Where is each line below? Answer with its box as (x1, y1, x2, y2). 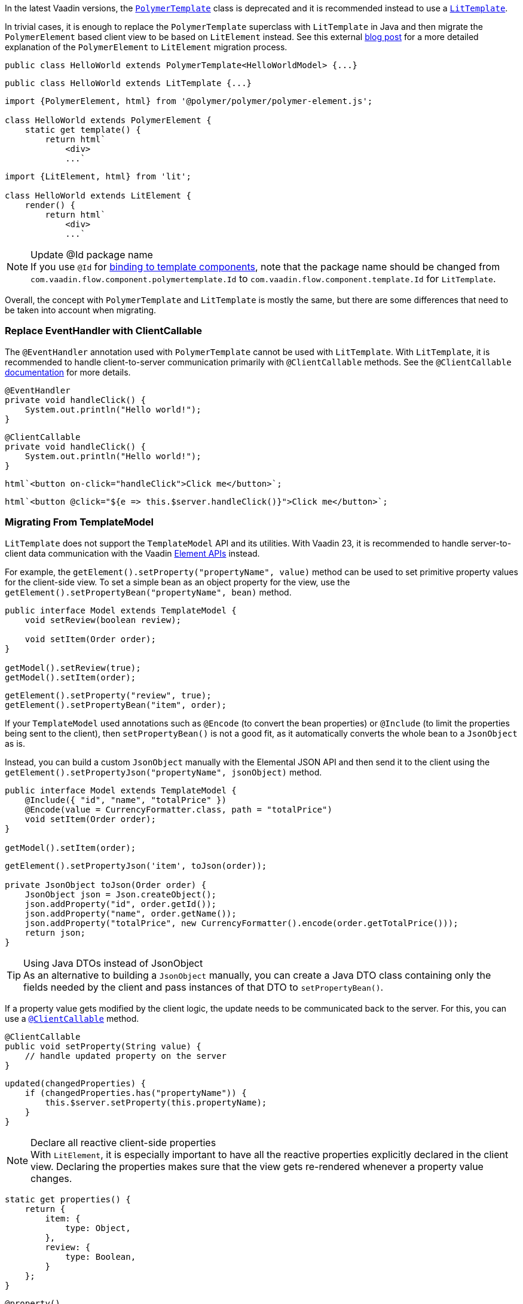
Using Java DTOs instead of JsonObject (23, 957, 203, 969)
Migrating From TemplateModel (5, 516, 154, 529)
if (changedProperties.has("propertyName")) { (25, 1088, 247, 1098)
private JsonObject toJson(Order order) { (5, 879, 207, 890)
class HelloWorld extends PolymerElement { (5, 115, 212, 125)
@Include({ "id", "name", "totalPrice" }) (25, 795, 227, 805)
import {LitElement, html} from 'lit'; (5, 172, 191, 181)
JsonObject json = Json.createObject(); (25, 889, 217, 899)
